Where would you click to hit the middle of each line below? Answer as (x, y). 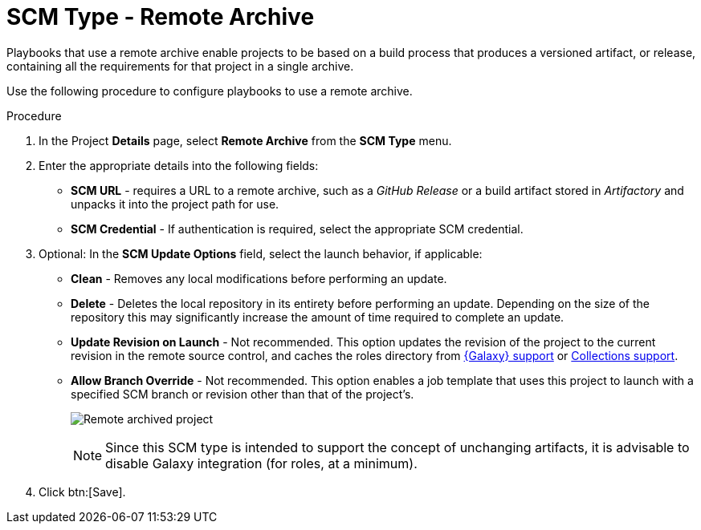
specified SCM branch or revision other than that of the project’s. (242, 394)
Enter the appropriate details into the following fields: (179, 165)
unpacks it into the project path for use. (175, 204)
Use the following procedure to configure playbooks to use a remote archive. (210, 91)
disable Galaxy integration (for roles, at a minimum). (261, 463)
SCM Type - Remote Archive (161, 17)
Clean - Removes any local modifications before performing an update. (259, 278)
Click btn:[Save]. (82, 492)
